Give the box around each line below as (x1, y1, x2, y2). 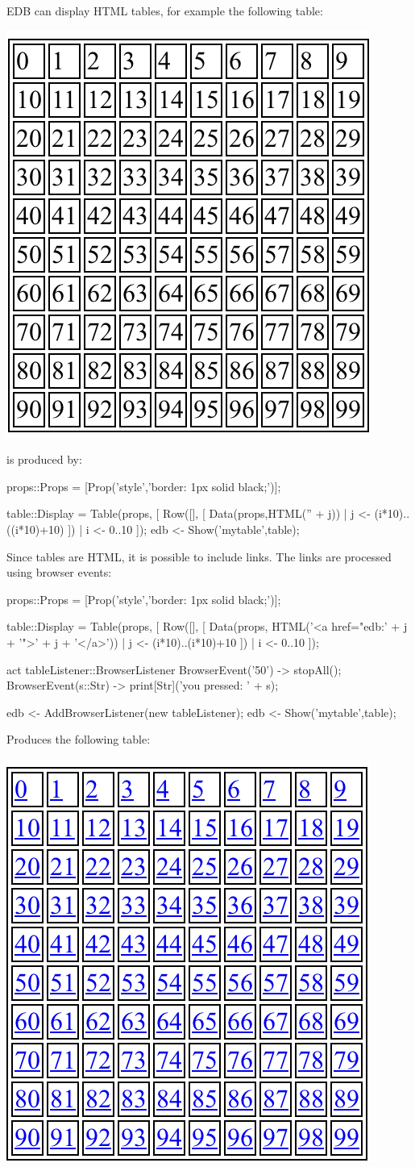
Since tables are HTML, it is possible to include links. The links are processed (6, 548, 392, 565)
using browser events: (6, 564, 112, 581)
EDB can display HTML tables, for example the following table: (6, 2, 323, 19)
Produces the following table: (6, 731, 151, 748)
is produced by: (6, 451, 82, 468)
